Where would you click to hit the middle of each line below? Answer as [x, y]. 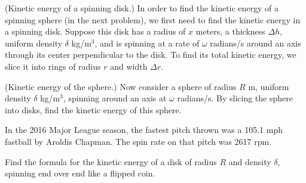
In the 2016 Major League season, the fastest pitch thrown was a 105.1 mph [144, 130]
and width [129, 66]
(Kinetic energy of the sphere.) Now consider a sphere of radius [121, 86]
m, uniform [269, 86]
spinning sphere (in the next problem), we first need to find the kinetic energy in [153, 19]
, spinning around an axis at [115, 98]
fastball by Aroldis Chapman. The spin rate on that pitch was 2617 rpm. [138, 141]
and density [250, 161]
